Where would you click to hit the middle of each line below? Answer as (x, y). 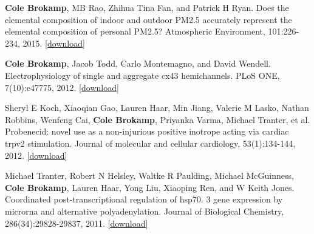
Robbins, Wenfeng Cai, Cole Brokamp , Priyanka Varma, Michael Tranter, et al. (158, 119)
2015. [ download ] (54, 43)
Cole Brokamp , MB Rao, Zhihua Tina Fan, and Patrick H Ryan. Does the (147, 7)
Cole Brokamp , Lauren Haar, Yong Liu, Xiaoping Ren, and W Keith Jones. (150, 187)
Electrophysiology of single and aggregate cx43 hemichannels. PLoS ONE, (142, 75)
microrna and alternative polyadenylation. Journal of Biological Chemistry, (145, 211)
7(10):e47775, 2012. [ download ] (62, 87)
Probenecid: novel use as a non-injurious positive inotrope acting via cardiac (147, 131)
